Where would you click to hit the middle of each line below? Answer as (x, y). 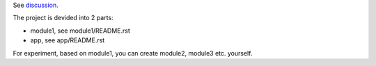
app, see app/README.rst (68, 40)
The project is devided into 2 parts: (63, 18)
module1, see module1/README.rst (80, 31)
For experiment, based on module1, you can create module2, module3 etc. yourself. (133, 53)
